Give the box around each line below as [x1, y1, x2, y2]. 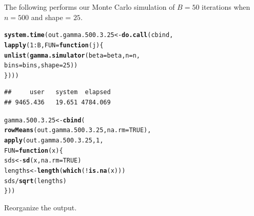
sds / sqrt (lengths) [4, 177, 67, 185]
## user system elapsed [4, 88, 111, 96]
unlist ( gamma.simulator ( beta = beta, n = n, [4, 51, 140, 59]
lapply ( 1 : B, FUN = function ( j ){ [4, 41, 104, 49]
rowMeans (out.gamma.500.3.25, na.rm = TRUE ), [4, 127, 151, 134]
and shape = [31, 11, 71, 22]
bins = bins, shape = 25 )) [4, 62, 78, 69]
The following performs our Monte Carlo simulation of [4, 2, 175, 12]
